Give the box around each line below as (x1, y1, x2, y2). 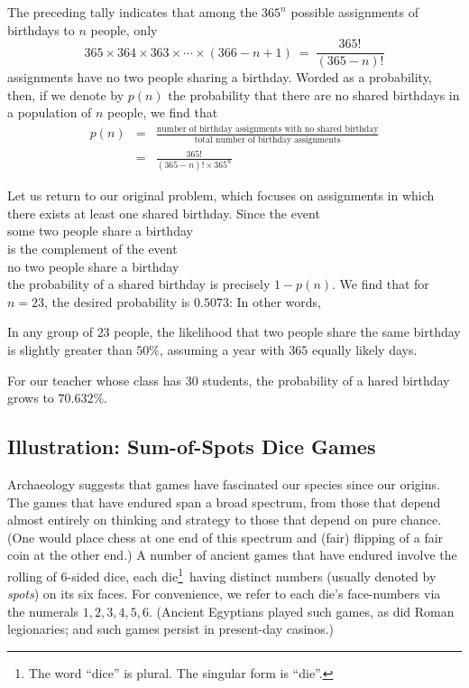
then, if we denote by (7, 85, 124, 104)
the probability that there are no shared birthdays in (168, 85, 460, 104)
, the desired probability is (44, 292, 190, 311)
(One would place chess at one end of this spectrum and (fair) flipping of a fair (7, 527, 444, 546)
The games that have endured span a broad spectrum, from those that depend (7, 492, 441, 511)
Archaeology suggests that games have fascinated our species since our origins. (7, 474, 440, 493)
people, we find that (107, 103, 218, 122)
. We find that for (332, 274, 429, 293)
